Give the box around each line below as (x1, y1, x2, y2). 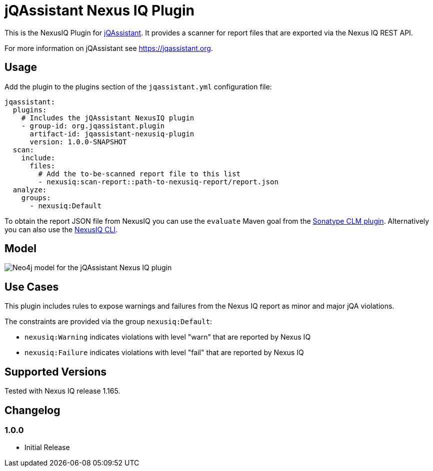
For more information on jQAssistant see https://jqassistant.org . (4, 43, 213, 52)
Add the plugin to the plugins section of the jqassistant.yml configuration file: (4, 82, 272, 91)
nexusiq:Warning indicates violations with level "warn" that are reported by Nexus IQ (24, 333, 311, 342)
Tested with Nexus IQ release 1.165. (4, 387, 120, 396)
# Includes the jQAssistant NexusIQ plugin (21, 113, 194, 122)
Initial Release (24, 443, 70, 452)
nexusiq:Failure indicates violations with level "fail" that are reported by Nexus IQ (24, 348, 304, 357)
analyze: (12, 185, 47, 194)
